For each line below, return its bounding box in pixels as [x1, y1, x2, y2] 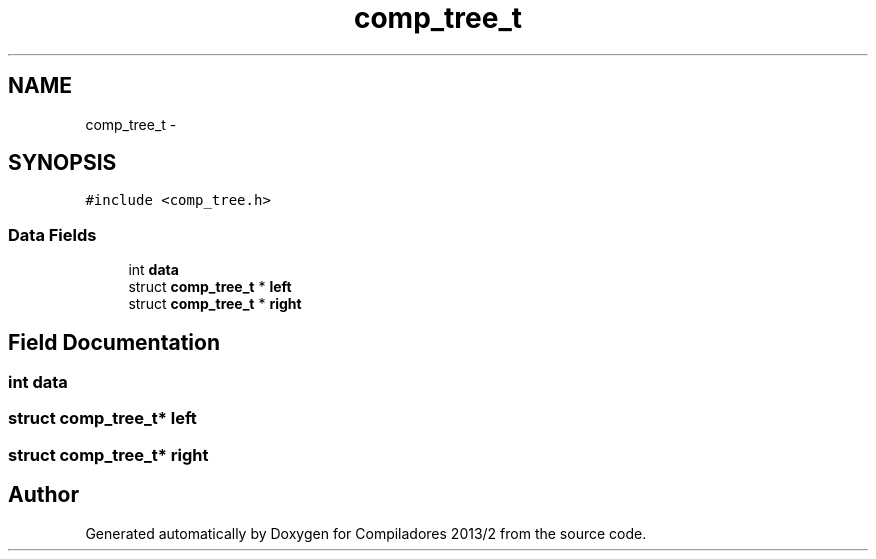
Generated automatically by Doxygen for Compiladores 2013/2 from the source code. [85, 524, 647, 542]
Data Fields [8, 224, 97, 245]
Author [8, 482, 79, 508]
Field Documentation [8, 329, 220, 355]
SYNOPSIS [8, 150, 117, 176]
